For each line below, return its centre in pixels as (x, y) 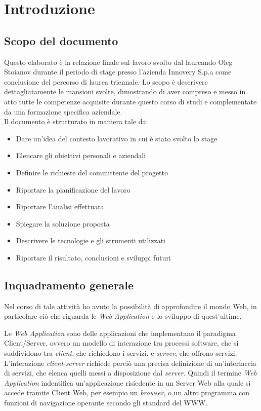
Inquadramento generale (69, 285)
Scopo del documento (61, 40)
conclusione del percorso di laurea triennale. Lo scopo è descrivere (106, 81)
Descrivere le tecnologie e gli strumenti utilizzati (91, 240)
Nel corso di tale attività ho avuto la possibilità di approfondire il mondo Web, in (130, 306)
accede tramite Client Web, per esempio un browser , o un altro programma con (127, 393)
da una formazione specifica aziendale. (63, 111)
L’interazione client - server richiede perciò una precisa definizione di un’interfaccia (130, 363)
